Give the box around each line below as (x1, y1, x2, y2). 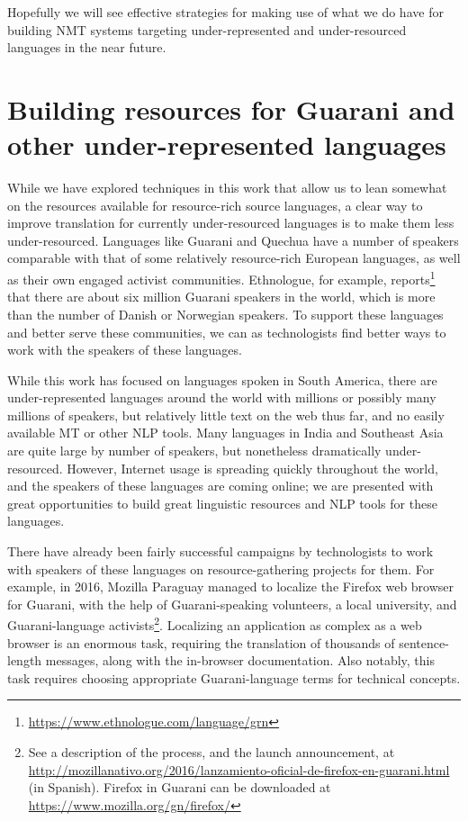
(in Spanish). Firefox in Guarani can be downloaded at (28, 778, 331, 797)
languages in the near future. (7, 38, 166, 57)
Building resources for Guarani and (7, 90, 455, 127)
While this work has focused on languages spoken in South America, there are (7, 370, 437, 389)
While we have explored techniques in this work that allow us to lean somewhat (7, 178, 447, 197)
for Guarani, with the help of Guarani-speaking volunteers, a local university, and (7, 594, 457, 613)
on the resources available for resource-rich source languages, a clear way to (7, 195, 423, 214)
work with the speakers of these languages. (7, 340, 242, 359)
